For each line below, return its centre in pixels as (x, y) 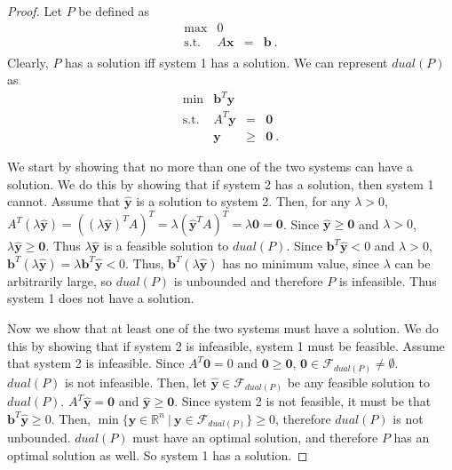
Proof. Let (35, 11)
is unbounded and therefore (248, 280)
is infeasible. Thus (388, 280)
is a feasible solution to (166, 246)
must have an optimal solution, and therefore (255, 438)
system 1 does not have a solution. (101, 298)
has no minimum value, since (301, 263)
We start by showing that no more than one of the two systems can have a (210, 166)
